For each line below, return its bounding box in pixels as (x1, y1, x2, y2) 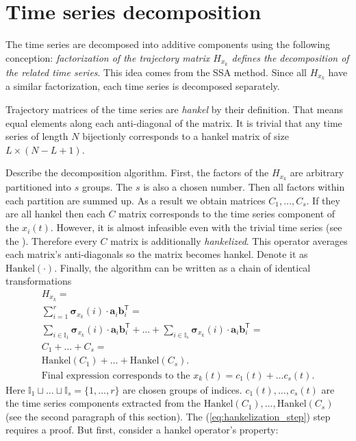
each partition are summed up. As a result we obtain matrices (5, 193, 266, 207)
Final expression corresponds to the (41, 370, 190, 381)
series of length (5, 129, 68, 143)
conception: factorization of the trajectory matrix (5, 50, 210, 64)
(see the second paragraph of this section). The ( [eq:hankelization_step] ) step (5, 409, 331, 423)
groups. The (82, 180, 133, 194)
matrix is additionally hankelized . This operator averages (110, 233, 348, 248)
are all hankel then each (5, 206, 105, 221)
